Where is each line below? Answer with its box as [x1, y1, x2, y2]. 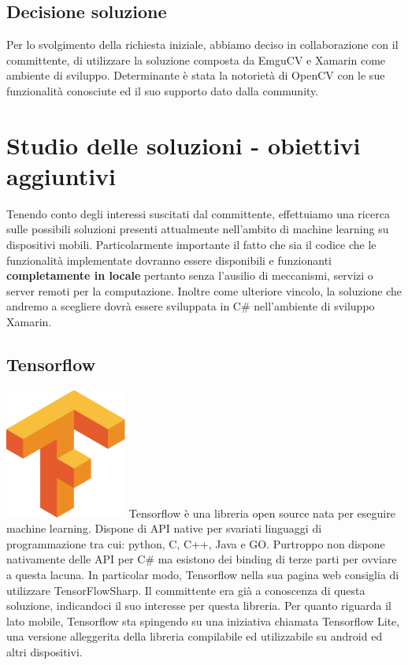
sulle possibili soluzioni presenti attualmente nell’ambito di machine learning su [6, 221, 389, 237]
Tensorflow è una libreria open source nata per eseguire [128, 504, 395, 521]
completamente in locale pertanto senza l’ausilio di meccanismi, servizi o [6, 267, 373, 284]
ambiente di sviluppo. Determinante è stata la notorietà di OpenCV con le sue [6, 67, 385, 84]
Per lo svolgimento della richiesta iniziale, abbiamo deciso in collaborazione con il [6, 36, 399, 53]
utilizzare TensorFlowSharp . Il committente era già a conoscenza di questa [6, 581, 365, 598]
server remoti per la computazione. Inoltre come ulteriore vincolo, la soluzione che [6, 282, 402, 299]
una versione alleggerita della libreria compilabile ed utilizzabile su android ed [6, 628, 383, 645]
